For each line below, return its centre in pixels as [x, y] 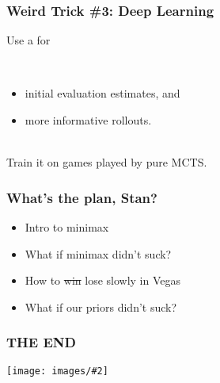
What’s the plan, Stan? [82, 197]
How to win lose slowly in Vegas [103, 280]
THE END [41, 342]
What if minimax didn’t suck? [98, 253]
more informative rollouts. [88, 120]
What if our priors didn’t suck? [101, 306]
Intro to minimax [67, 227]
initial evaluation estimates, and [102, 93]
